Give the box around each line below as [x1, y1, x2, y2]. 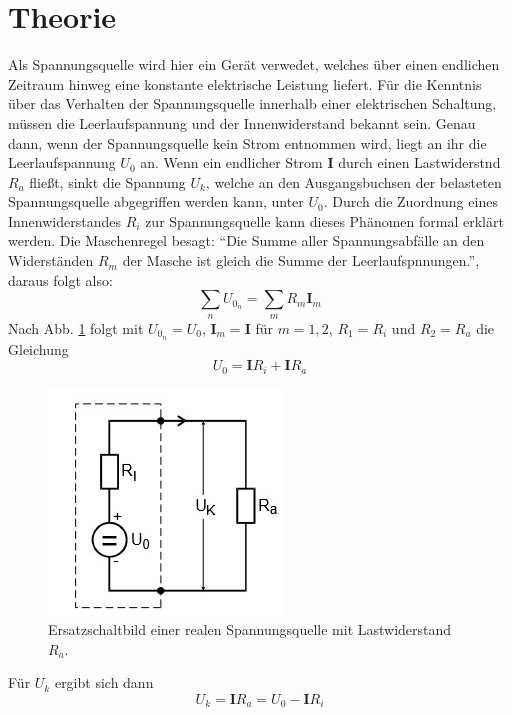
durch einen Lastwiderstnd [338, 152, 501, 173]
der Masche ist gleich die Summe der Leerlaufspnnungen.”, [122, 250, 480, 271]
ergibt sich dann [54, 672, 154, 693]
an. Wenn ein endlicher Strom [140, 152, 323, 173]
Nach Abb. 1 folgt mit [8, 317, 144, 338]
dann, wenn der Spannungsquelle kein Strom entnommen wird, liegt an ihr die [8, 132, 487, 153]
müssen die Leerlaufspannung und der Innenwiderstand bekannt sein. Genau [8, 112, 476, 133]
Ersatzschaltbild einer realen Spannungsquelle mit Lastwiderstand [48, 619, 452, 640]
